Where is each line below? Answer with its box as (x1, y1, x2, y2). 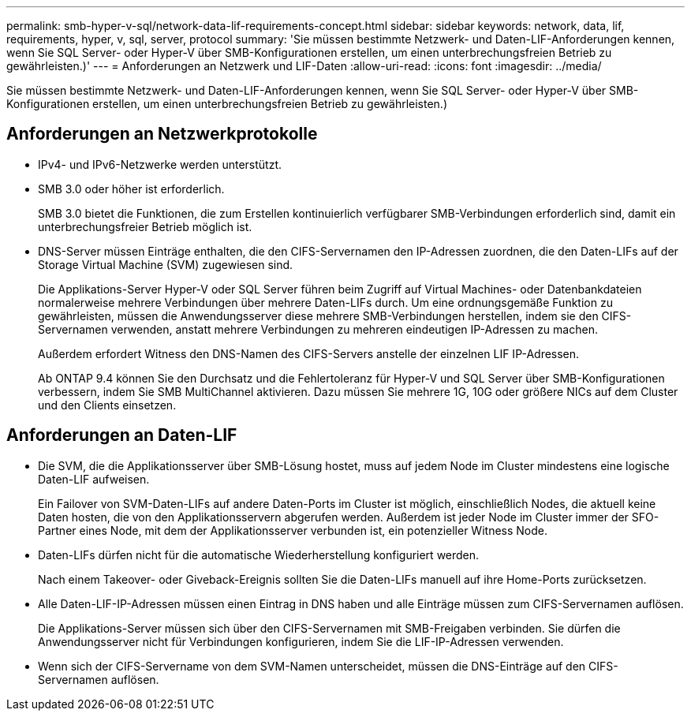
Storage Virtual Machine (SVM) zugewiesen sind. (38, 257, 293, 271)
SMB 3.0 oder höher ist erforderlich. (38, 181, 225, 196)
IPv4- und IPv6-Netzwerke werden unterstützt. (38, 157, 282, 171)
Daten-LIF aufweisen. (38, 472, 150, 486)
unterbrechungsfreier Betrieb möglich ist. (38, 219, 252, 233)
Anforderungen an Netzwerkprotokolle (6, 124, 318, 144)
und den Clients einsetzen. (38, 398, 177, 412)
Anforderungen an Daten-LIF (6, 425, 237, 446)
